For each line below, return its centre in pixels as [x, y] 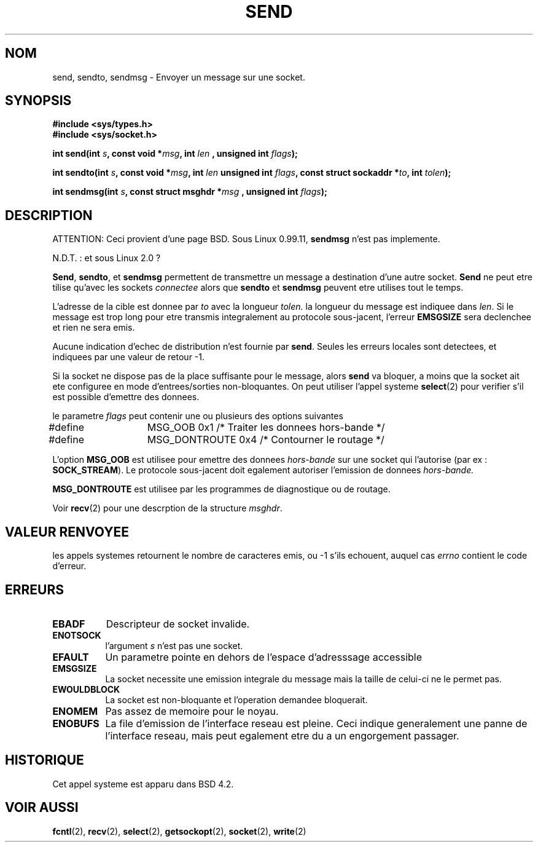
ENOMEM [75, 711]
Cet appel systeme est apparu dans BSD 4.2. [143, 784]
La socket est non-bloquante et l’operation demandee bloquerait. [236, 699]
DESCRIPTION [49, 215]
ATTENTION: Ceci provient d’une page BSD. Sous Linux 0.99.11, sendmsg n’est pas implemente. [246, 239]
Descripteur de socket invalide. [178, 624]
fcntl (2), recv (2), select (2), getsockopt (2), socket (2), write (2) [179, 831]
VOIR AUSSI [42, 808]
